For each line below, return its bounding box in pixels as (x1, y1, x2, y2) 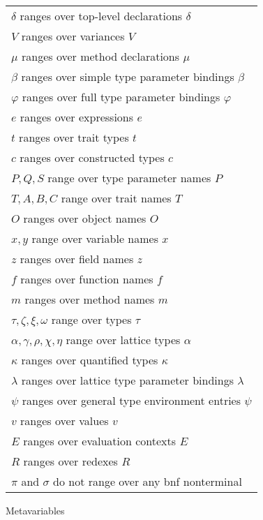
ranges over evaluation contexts (23, 433, 176, 449)
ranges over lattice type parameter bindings (21, 372, 234, 388)
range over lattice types (66, 332, 181, 348)
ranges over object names (23, 210, 146, 226)
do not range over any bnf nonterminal (53, 473, 242, 489)
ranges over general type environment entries (22, 392, 241, 408)
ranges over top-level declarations (20, 8, 183, 24)
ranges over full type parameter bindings (22, 89, 220, 105)
